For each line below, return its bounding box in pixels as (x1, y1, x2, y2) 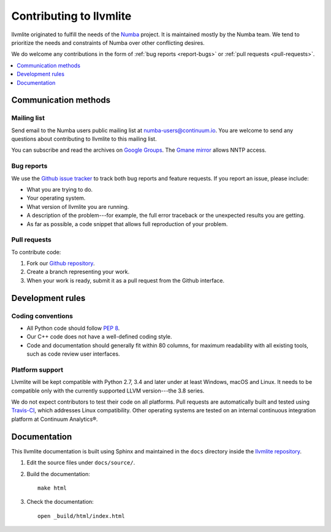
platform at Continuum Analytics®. (11, 415, 98, 423)
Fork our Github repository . (26, 260, 95, 267)
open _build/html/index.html (37, 512, 125, 519)
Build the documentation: (26, 470, 90, 477)
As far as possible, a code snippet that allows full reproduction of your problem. (26, 220, 228, 227)
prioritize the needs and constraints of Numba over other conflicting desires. (11, 39, 205, 46)
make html (37, 484, 67, 491)
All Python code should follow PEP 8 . (26, 324, 120, 332)
